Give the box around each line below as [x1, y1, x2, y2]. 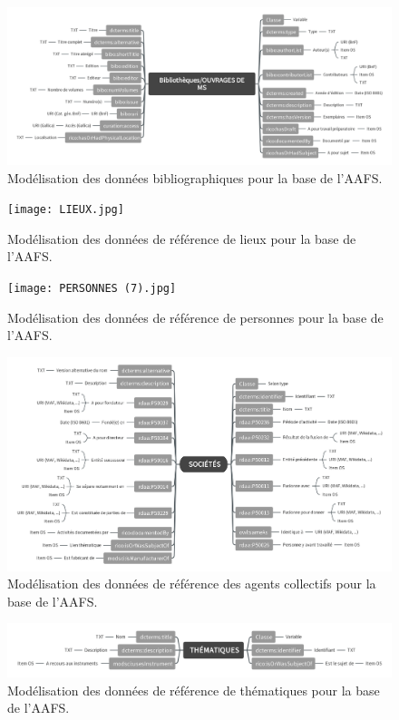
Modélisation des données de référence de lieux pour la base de [7, 229, 356, 248]
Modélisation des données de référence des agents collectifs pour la [7, 574, 376, 593]
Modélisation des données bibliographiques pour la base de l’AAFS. [7, 168, 383, 187]
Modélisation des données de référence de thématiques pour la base [7, 680, 380, 699]
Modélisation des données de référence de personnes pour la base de [7, 307, 384, 326]
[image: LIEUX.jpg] [7, 203, 124, 217]
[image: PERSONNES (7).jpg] [7, 281, 177, 295]
